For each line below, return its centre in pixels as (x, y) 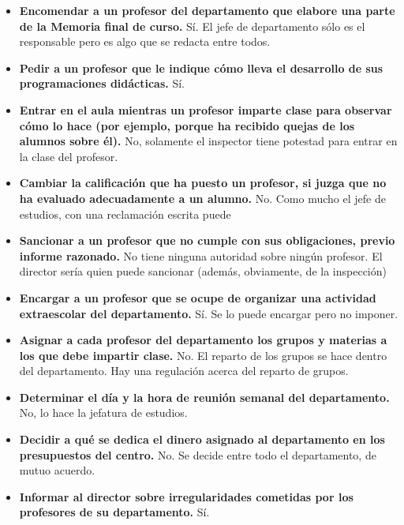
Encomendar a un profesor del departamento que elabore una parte (207, 10)
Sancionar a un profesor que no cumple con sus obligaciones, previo (207, 240)
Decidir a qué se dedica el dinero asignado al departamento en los (202, 439)
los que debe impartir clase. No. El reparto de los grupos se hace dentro (203, 355)
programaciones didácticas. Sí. (102, 83)
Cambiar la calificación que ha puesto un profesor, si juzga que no (203, 183)
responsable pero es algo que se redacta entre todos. (145, 41)
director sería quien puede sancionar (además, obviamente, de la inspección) (203, 271)
